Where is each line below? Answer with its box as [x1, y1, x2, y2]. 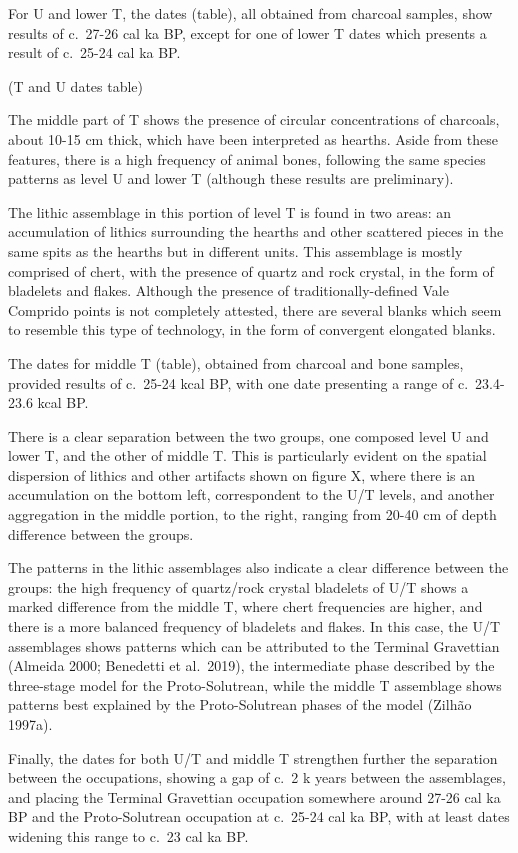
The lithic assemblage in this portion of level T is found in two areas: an [8, 201, 452, 222]
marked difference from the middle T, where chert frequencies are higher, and [8, 596, 483, 617]
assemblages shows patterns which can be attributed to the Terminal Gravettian [8, 635, 500, 656]
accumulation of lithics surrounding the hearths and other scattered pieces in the [8, 221, 504, 242]
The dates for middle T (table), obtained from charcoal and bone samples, [8, 352, 464, 373]
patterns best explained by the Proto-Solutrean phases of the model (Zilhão [8, 694, 472, 715]
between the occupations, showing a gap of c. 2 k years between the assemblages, [8, 767, 506, 788]
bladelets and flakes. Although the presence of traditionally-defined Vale [8, 280, 449, 301]
